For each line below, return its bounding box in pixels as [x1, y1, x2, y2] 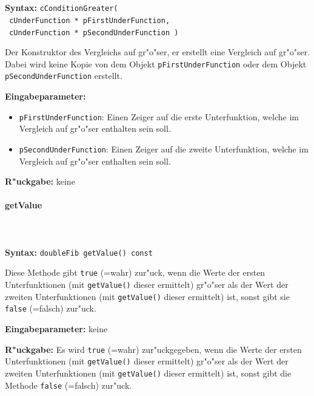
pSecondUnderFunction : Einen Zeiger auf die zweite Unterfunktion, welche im [19, 142, 309, 155]
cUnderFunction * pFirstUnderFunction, [9, 16, 170, 25]
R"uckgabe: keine [5, 175, 75, 188]
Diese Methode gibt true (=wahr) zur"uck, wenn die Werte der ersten [5, 266, 266, 279]
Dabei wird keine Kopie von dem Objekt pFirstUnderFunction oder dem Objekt [5, 57, 307, 70]
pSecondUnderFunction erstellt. [5, 69, 122, 82]
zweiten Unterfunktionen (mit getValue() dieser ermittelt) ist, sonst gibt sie [5, 290, 290, 302]
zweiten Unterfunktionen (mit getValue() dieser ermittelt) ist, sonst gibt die [5, 366, 292, 379]
